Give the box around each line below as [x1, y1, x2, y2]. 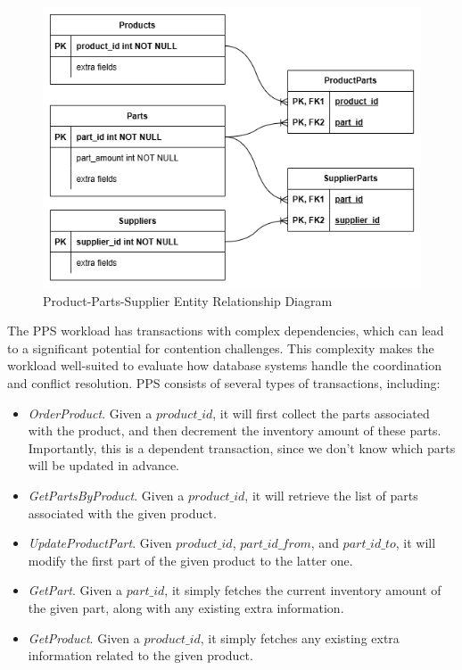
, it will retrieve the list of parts [244, 485, 418, 504]
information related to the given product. [28, 646, 253, 665]
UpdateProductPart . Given [28, 534, 172, 552]
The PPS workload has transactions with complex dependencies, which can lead [7, 321, 444, 340]
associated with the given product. [28, 503, 217, 522]
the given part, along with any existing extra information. [28, 598, 344, 616]
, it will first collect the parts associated [212, 403, 430, 422]
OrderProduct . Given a [28, 403, 153, 422]
